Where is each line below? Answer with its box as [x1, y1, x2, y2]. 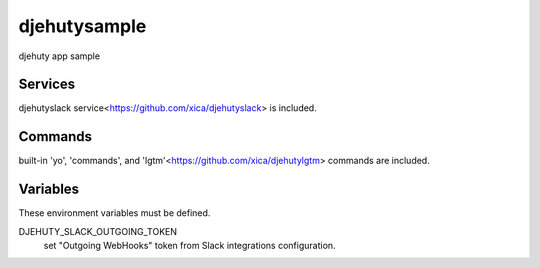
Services [18, 76, 76, 93]
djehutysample [18, 15, 147, 37]
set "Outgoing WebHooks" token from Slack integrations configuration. [43, 240, 336, 252]
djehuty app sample [18, 50, 100, 62]
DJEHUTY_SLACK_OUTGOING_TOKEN [18, 225, 178, 237]
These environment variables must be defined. [18, 207, 211, 219]
